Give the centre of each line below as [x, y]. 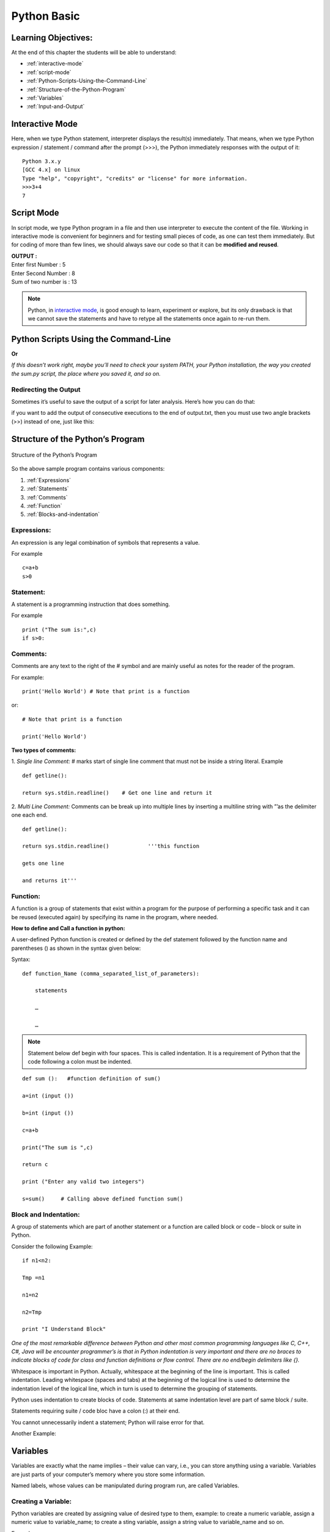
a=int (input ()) [48, 1096]
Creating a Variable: [42, 1501]
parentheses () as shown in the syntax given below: [76, 948]
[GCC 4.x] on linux [51, 170]
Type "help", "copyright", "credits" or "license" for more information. [135, 178]
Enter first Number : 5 [38, 265]
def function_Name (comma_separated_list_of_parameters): [111, 973]
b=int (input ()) [48, 1113]
